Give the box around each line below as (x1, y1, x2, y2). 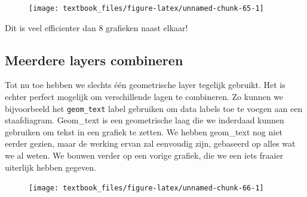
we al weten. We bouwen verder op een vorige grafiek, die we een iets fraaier (5, 149, 284, 162)
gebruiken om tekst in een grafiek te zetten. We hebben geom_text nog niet (5, 125, 283, 138)
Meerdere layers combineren (5, 50, 183, 69)
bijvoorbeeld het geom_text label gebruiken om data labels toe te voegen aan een (5, 102, 303, 114)
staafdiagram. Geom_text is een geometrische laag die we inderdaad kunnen (5, 114, 284, 126)
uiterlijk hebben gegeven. (5, 160, 96, 173)
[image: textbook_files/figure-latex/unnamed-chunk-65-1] (29, 4, 264, 13)
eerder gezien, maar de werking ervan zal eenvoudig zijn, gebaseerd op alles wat (5, 137, 296, 150)
